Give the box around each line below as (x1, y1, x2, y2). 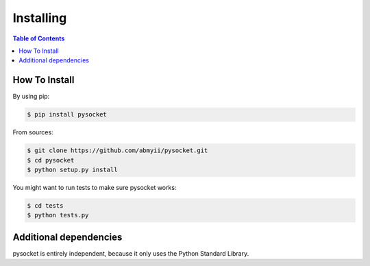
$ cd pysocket (27, 156, 75, 164)
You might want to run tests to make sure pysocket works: (12, 183, 177, 191)
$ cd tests (27, 202, 64, 209)
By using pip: (12, 93, 50, 101)
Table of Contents (12, 34, 65, 43)
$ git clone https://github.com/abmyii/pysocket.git (27, 147, 208, 154)
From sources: (12, 128, 54, 136)
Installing (12, 10, 67, 25)
